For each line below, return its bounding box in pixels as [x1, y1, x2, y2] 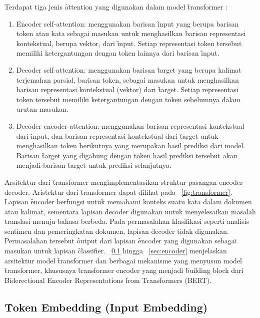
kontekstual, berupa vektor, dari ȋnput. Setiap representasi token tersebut [16, 38, 242, 48]
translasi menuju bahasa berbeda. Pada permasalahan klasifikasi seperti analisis [4, 216, 249, 226]
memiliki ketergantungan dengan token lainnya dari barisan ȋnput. [16, 48, 219, 58]
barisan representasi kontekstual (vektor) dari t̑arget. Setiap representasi [16, 84, 238, 95]
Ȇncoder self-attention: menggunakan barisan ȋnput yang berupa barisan [16, 18, 239, 29]
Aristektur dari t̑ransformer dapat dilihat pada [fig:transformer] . [32, 186, 232, 197]
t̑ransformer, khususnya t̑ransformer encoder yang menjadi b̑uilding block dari [4, 265, 243, 275]
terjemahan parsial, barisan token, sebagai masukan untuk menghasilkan [16, 74, 239, 85]
